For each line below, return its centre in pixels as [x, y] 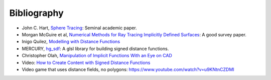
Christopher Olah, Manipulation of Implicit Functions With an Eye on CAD [97, 56]
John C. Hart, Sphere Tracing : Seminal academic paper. [80, 28]
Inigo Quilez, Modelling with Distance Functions [71, 42]
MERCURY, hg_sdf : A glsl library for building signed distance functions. [95, 48]
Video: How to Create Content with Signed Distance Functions [86, 63]
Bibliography [36, 13]
